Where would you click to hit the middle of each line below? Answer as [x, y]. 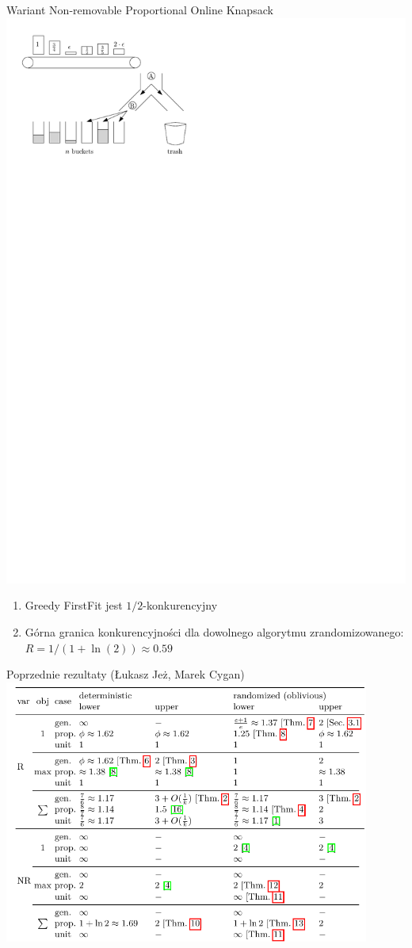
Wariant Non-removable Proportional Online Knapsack [140, 10]
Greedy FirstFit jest [74, 605]
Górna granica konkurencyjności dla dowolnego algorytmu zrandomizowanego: [214, 631]
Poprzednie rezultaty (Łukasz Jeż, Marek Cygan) [126, 674]
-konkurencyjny [180, 605]
